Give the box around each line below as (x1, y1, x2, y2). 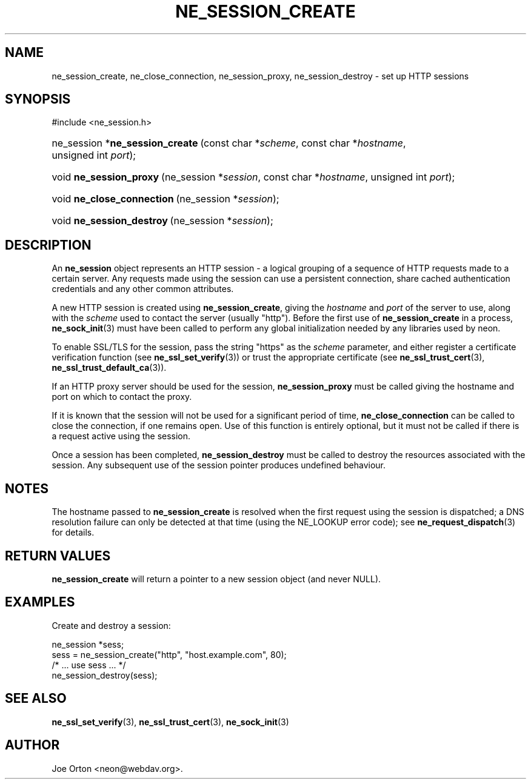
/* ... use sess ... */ (52, 659, 126, 670)
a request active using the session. (52, 431, 191, 442)
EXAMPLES (5, 594, 75, 610)
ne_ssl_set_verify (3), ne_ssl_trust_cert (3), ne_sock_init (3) (52, 716, 289, 727)
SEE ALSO (5, 691, 67, 706)
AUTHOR (5, 737, 60, 753)
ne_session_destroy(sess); (52, 669, 158, 680)
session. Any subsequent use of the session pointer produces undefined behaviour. (52, 460, 386, 471)
